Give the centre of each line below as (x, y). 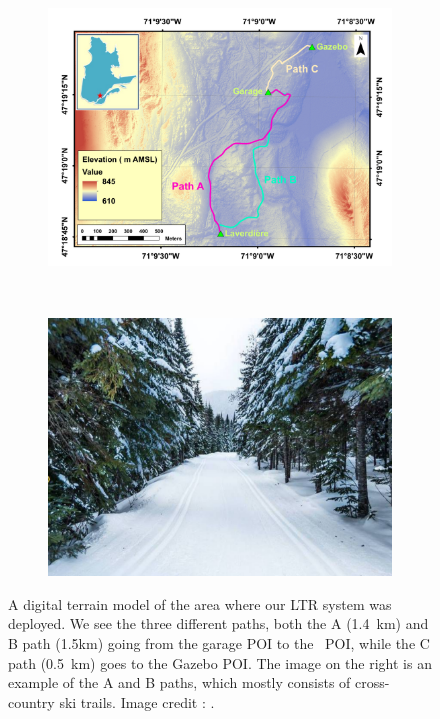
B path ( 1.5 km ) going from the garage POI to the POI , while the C (219, 642)
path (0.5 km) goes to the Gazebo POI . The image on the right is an (220, 662)
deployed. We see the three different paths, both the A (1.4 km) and (218, 623)
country (31, 701)
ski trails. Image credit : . (137, 701)
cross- (372, 682)
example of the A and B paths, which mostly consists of (179, 682)
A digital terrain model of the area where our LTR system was (200, 603)
